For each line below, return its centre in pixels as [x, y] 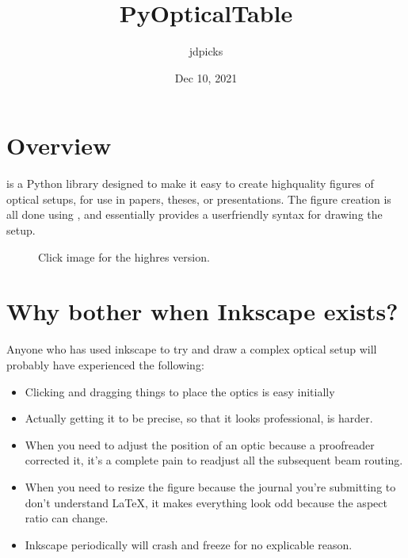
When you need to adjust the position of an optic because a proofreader [200, 444]
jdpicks [206, 51]
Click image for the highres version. [124, 256]
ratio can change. [67, 518]
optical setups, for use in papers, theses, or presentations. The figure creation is [199, 199]
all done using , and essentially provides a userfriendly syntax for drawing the [194, 214]
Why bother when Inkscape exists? [202, 311]
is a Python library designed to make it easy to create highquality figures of [190, 183]
